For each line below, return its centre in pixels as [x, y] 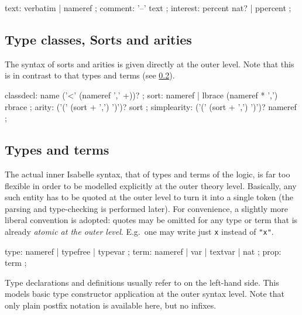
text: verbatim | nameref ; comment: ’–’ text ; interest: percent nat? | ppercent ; [148, 8]
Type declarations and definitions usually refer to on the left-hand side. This [142, 282]
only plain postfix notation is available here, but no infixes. [111, 305]
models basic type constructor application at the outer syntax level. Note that [145, 294]
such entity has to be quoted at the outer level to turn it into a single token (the [149, 197]
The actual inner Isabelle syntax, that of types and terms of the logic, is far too [147, 174]
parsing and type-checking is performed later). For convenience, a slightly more [147, 208]
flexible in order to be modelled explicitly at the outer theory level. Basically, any [151, 185]
